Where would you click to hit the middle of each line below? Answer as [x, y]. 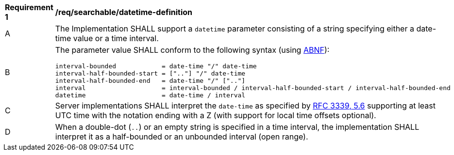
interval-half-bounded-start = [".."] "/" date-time [150, 73]
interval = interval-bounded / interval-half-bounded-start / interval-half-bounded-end [253, 88]
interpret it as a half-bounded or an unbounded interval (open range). [182, 137]
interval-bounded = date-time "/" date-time [156, 66]
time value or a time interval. [107, 38]
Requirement [29, 7]
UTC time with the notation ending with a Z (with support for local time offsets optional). [216, 115]
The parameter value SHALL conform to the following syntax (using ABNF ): [192, 50]
